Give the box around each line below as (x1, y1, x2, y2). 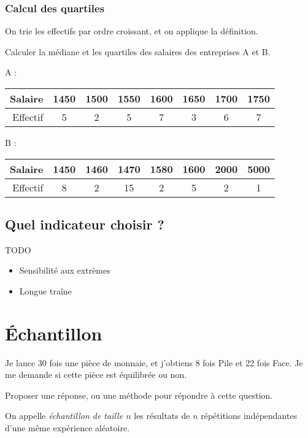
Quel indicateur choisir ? (5, 214, 164, 233)
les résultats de (134, 409, 190, 422)
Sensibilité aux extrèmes (19, 264, 110, 277)
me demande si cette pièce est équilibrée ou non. (5, 368, 187, 381)
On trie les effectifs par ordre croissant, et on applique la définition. (5, 25, 258, 37)
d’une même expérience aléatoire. (5, 421, 130, 434)
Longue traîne (19, 284, 72, 297)
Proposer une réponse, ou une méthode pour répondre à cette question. (5, 388, 273, 401)
